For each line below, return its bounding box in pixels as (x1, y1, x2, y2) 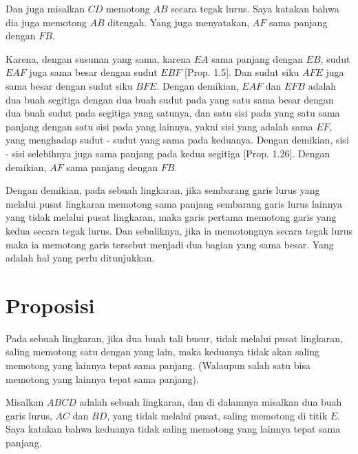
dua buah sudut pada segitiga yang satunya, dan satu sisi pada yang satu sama (6, 106, 340, 120)
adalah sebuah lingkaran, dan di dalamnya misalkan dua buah (79, 395, 342, 409)
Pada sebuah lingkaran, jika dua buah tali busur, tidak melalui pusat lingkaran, (6, 330, 343, 345)
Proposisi (6, 290, 95, 319)
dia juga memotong (6, 14, 87, 29)
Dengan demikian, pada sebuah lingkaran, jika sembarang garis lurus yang (6, 183, 320, 197)
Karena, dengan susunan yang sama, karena (6, 51, 191, 66)
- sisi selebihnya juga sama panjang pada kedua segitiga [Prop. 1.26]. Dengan (6, 146, 330, 160)
